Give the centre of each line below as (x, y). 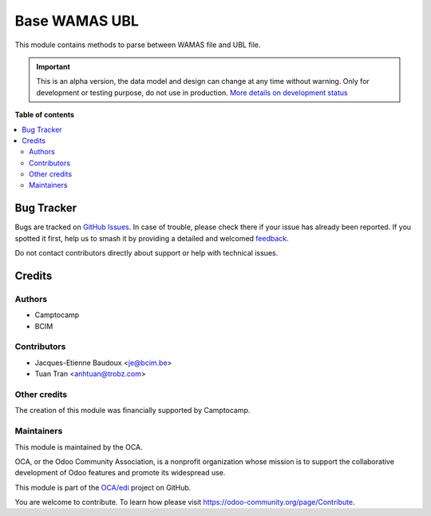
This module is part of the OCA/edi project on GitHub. (103, 487)
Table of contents (45, 115)
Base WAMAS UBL (77, 21)
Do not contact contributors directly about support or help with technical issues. (146, 253)
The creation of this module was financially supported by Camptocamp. (132, 411)
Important (53, 66)
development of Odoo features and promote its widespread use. (120, 473)
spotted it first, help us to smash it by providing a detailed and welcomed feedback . (152, 238)
